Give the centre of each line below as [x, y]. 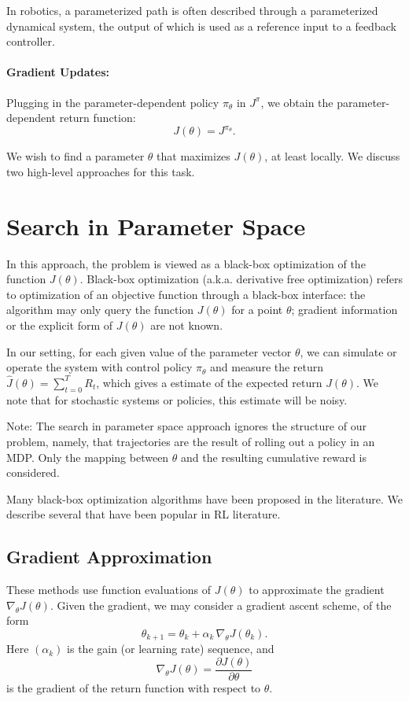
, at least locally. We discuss [332, 156]
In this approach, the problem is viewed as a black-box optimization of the [186, 263]
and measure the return [267, 367]
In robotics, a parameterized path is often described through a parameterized [192, 10]
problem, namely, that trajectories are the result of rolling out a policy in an [191, 441]
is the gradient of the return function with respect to [134, 688]
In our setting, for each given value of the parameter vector [149, 351]
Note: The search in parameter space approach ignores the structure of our [186, 426]
